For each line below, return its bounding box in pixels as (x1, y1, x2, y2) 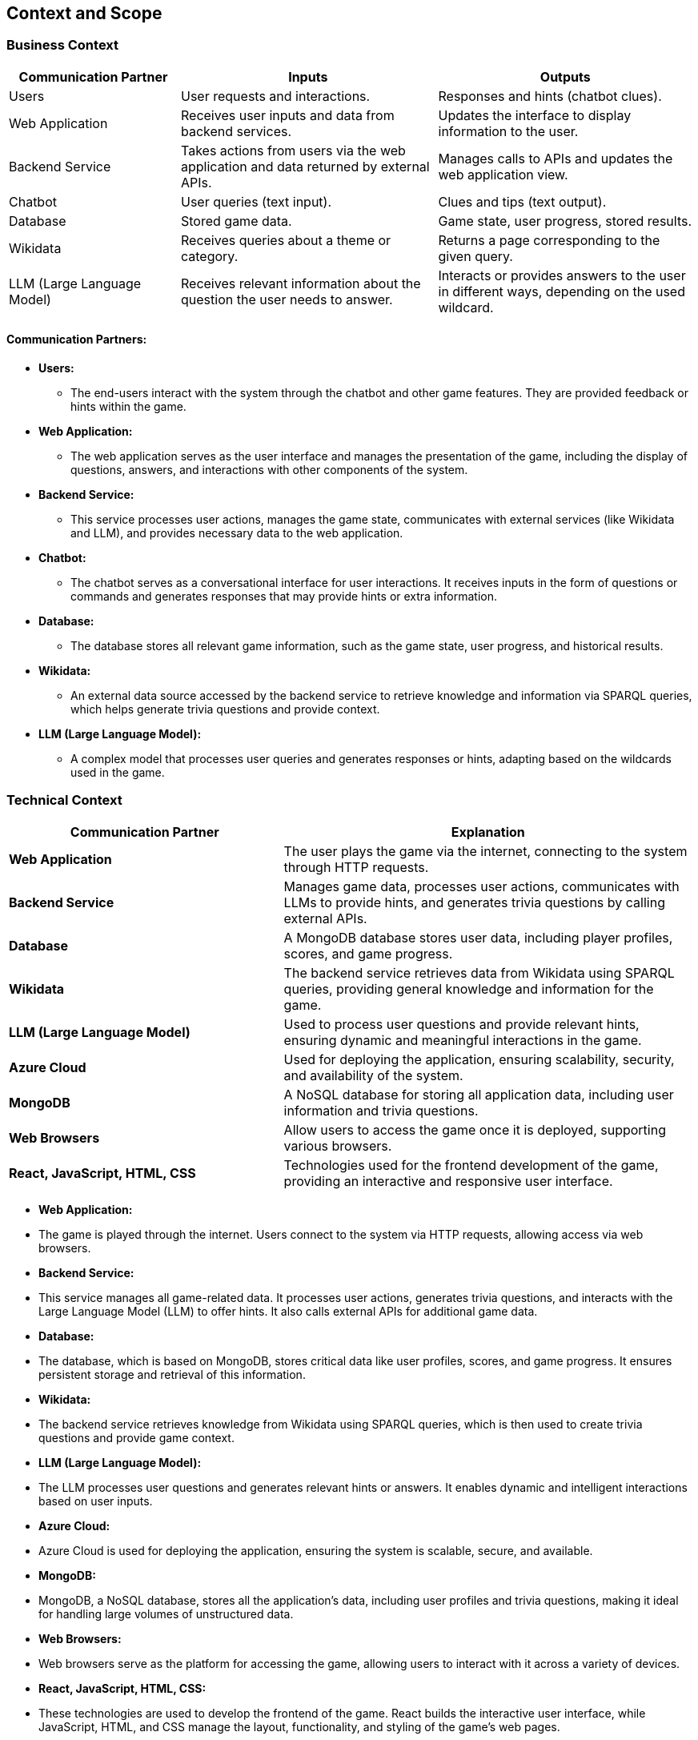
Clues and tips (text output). (438, 193, 607, 210)
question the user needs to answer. (181, 291, 393, 307)
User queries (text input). (181, 193, 332, 210)
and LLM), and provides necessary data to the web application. (70, 526, 403, 540)
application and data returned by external (181, 158, 430, 175)
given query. (438, 247, 513, 264)
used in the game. (70, 766, 165, 780)
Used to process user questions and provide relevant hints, (283, 1015, 640, 1032)
